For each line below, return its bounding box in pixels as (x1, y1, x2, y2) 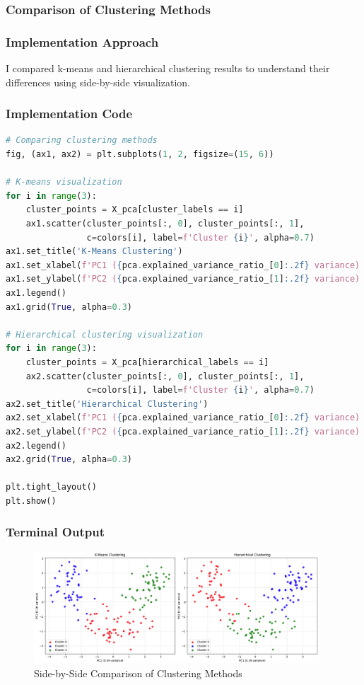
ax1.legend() (6, 288, 66, 298)
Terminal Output (6, 523, 105, 541)
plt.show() (6, 495, 57, 506)
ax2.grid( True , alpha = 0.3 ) (6, 454, 133, 465)
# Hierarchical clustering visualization (6, 329, 204, 340)
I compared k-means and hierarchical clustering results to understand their (6, 61, 330, 76)
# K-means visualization (6, 177, 122, 188)
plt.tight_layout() (6, 482, 97, 493)
